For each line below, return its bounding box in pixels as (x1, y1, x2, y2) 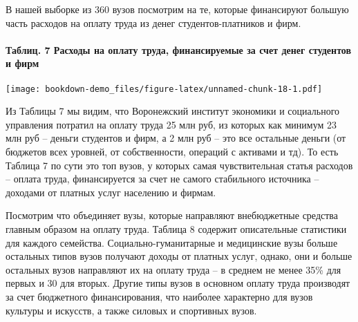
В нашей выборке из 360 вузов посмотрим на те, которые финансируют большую (6, 2, 349, 16)
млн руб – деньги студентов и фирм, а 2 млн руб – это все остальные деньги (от (6, 131, 346, 145)
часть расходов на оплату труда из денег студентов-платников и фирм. (6, 15, 301, 30)
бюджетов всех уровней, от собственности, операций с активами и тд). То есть (6, 144, 339, 159)
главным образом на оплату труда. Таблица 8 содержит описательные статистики (6, 221, 347, 236)
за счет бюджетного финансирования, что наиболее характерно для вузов (6, 289, 313, 303)
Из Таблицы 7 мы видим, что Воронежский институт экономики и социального (6, 104, 340, 118)
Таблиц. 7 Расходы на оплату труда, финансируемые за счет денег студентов (6, 42, 352, 57)
